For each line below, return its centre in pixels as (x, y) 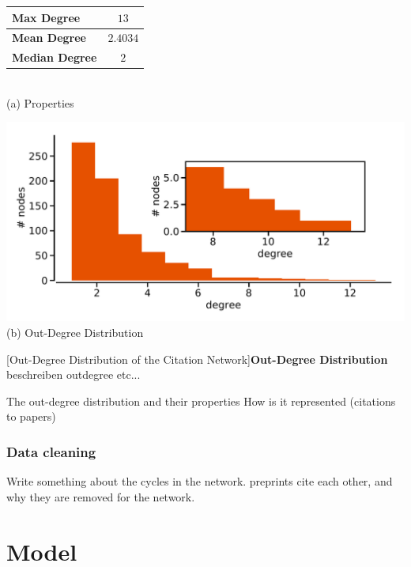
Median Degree (55, 57)
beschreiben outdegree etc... (74, 374)
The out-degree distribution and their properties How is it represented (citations (201, 401)
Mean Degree (49, 38)
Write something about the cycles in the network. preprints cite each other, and (200, 481)
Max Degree (46, 17)
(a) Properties (40, 102)
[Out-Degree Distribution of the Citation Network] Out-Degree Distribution (197, 359)
